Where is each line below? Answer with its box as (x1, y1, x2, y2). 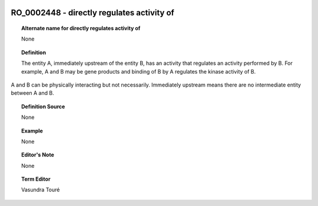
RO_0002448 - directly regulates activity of (11, 8, 175, 18)
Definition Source (21, 103, 65, 110)
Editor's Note (21, 151, 54, 158)
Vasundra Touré (21, 186, 60, 194)
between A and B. (11, 89, 54, 97)
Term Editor (21, 175, 51, 182)
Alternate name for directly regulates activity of (21, 25, 141, 32)
